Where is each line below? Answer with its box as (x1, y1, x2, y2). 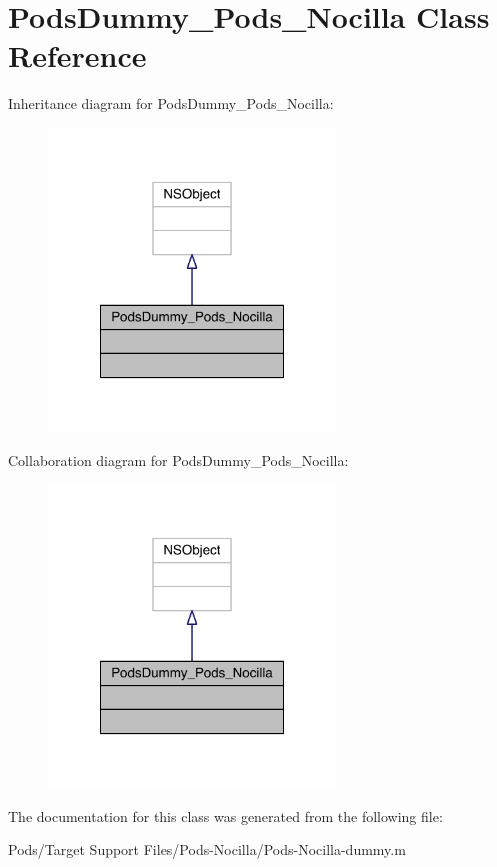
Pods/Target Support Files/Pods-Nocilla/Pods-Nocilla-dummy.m (8, 839, 406, 860)
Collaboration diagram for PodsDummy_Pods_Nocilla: (8, 449, 349, 470)
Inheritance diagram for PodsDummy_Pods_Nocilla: (8, 93, 334, 114)
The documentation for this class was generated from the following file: (8, 805, 443, 826)
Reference (8, 35, 147, 76)
